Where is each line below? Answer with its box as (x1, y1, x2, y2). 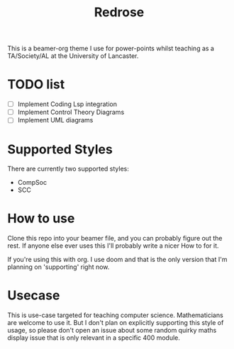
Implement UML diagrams (17, 116, 94, 125)
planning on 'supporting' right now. (7, 263, 110, 271)
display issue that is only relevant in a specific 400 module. (7, 333, 181, 342)
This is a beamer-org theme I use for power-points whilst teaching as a (7, 44, 215, 53)
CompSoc (17, 178, 48, 187)
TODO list (7, 76, 65, 93)
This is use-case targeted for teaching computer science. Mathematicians (7, 311, 223, 319)
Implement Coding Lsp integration (17, 100, 117, 108)
